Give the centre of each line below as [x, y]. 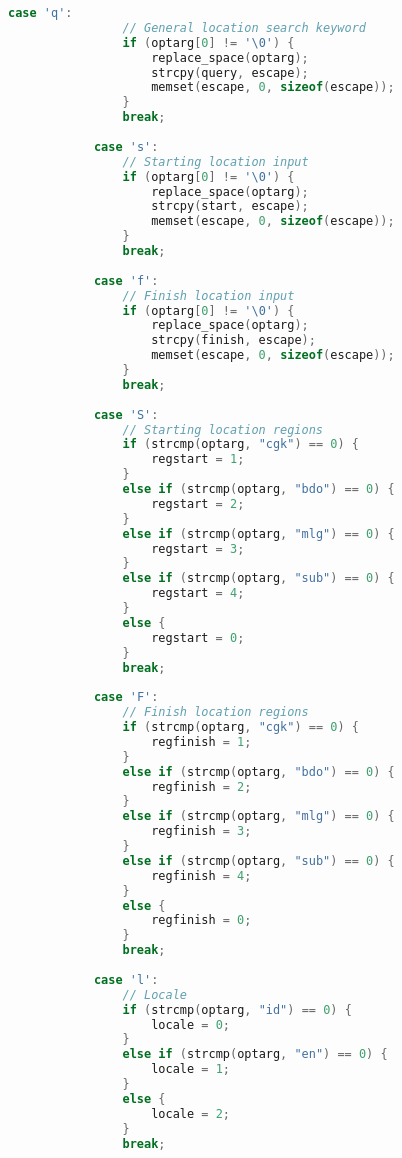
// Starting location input [215, 161]
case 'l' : [126, 979]
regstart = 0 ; [198, 637]
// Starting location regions [222, 429]
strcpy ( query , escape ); [230, 72]
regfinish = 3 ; [201, 831]
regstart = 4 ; [198, 593]
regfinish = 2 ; [201, 786]
